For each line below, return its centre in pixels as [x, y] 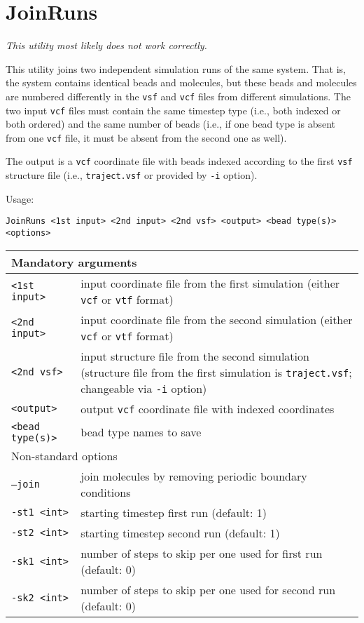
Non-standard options [64, 455]
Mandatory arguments [74, 262]
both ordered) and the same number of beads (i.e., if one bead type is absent [170, 124]
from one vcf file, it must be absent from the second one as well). [146, 137]
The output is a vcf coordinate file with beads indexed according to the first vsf [179, 161]
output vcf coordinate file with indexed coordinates [208, 408]
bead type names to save [141, 432]
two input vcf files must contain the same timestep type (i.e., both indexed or [173, 110]
